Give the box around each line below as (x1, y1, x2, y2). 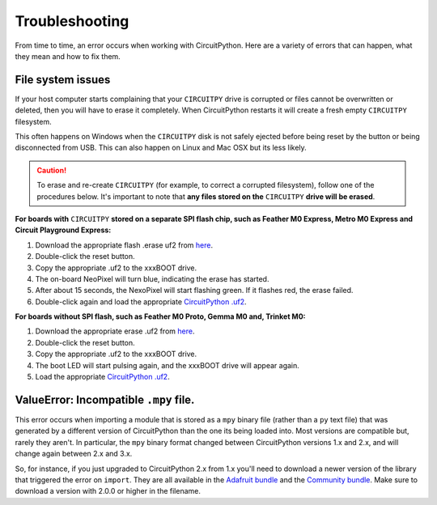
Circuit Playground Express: (15, 225, 112, 235)
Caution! (36, 165, 67, 175)
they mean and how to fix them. (15, 51, 121, 61)
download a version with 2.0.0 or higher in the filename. (15, 486, 202, 496)
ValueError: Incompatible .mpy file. (15, 393, 195, 406)
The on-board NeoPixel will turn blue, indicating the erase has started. (35, 274, 269, 283)
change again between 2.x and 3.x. (15, 449, 133, 459)
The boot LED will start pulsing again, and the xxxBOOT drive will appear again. (35, 360, 299, 370)
